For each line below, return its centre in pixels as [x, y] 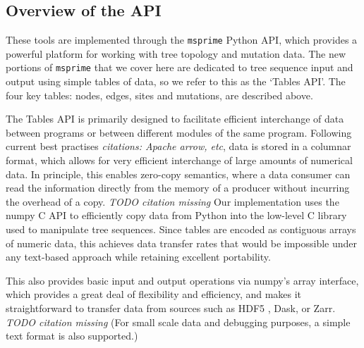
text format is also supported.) [72, 336]
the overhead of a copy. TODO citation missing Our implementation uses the [172, 201]
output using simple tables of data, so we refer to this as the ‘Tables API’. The [176, 81]
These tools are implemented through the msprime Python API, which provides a [182, 40]
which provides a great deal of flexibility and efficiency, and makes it [154, 294]
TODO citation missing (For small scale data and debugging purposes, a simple [178, 322]
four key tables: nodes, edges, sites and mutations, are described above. [159, 95]
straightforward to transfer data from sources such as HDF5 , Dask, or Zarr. [171, 308]
